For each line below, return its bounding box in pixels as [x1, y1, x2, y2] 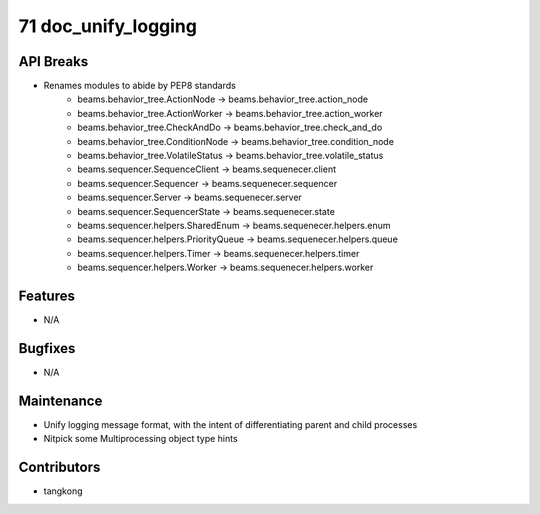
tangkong [43, 485, 83, 497]
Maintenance [18, 392, 103, 409]
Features [18, 287, 75, 304]
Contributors [18, 459, 101, 476]
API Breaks [18, 53, 89, 70]
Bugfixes [18, 340, 76, 357]
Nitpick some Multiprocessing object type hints [43, 433, 239, 445]
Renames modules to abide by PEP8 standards [43, 80, 237, 92]
